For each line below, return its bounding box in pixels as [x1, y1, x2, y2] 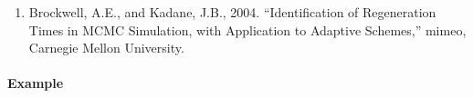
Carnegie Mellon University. [28, 38, 184, 57]
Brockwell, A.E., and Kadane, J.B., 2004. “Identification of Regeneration [28, 3, 436, 21]
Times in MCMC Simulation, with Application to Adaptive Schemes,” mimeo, [28, 20, 467, 39]
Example [7, 73, 64, 93]
